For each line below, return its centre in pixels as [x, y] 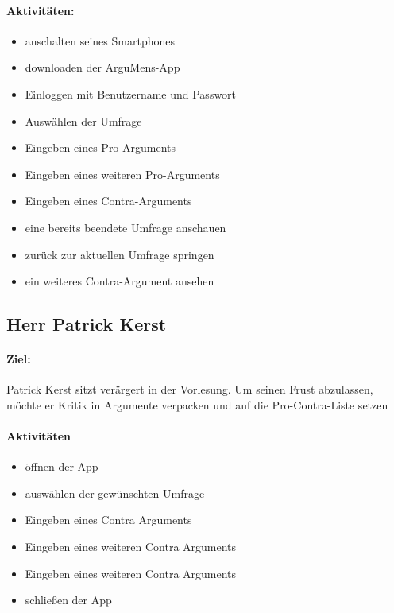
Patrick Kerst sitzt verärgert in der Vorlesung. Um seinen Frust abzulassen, [190, 389]
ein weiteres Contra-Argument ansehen [120, 281]
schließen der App [68, 600]
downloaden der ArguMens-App [102, 67]
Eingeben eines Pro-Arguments [100, 147]
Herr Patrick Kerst [87, 324]
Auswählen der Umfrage [83, 120]
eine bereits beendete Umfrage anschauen [126, 227]
